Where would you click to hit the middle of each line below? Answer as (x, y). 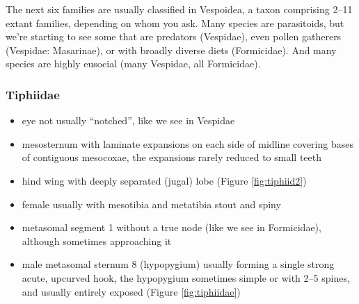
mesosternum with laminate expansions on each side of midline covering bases (188, 143)
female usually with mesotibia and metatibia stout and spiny (151, 204)
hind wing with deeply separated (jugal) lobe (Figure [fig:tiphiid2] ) (164, 180)
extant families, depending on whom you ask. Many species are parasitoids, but (175, 23)
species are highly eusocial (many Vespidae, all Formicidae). (133, 64)
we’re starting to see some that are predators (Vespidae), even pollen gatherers (174, 36)
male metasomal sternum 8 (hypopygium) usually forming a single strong (178, 264)
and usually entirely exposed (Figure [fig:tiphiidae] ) (131, 291)
